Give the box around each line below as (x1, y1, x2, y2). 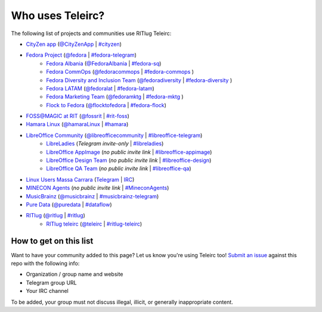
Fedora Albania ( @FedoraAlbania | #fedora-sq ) (46, 60, 162, 67)
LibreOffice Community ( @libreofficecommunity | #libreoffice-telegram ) (26, 132, 203, 139)
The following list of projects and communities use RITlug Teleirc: (11, 30, 172, 37)
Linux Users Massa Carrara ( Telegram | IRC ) (26, 176, 135, 183)
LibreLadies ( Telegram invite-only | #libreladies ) (46, 140, 164, 147)
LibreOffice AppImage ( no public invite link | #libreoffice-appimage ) (46, 148, 212, 155)
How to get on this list (11, 236, 94, 246)
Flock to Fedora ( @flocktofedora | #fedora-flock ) (46, 101, 167, 108)
